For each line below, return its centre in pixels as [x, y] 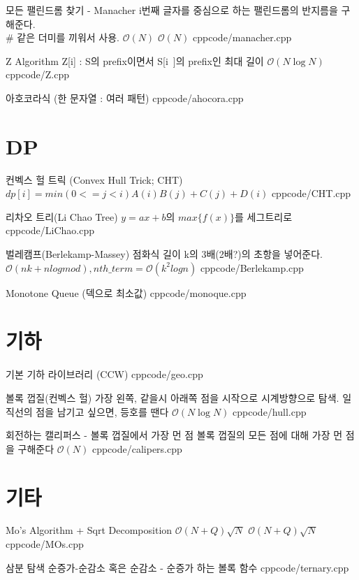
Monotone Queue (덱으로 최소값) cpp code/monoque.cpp [126, 292]
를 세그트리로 [264, 216]
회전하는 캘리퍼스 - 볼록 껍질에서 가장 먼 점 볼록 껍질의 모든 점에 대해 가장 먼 [174, 435]
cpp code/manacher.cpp [242, 37]
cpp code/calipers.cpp [137, 448]
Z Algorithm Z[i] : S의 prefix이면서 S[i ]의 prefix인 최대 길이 [135, 60]
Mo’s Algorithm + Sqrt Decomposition [89, 530]
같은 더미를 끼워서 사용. [68, 37]
